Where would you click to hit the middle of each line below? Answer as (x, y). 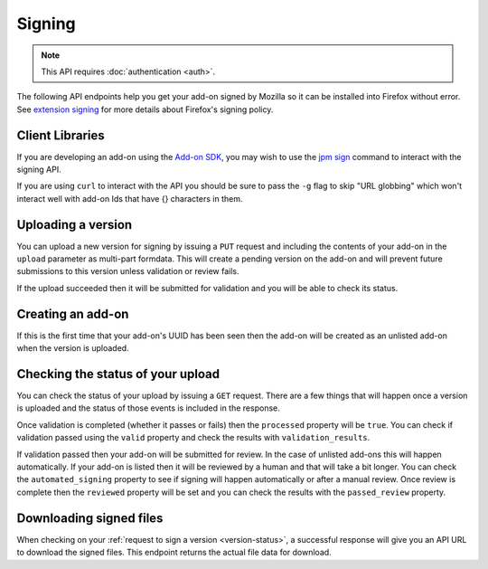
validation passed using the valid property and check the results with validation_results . (193, 438)
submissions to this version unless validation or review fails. (128, 271)
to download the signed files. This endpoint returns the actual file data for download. (174, 553)
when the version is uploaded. (73, 348)
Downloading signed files (90, 518)
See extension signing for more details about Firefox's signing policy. (145, 109)
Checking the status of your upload (118, 374)
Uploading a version (75, 225)
